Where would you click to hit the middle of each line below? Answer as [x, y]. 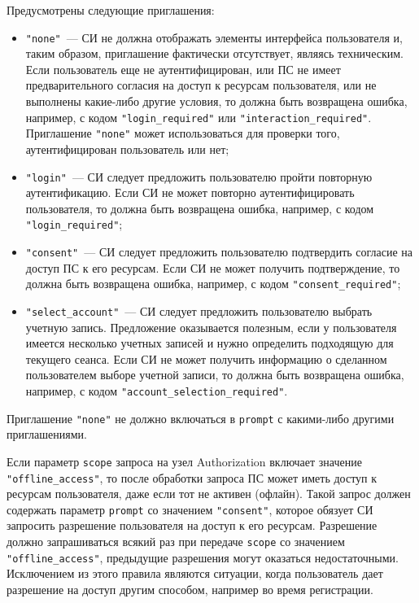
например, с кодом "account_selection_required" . [157, 390]
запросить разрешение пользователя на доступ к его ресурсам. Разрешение [192, 525]
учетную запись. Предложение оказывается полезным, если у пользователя [211, 327]
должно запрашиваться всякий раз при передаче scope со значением [176, 542]
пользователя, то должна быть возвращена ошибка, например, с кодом [200, 208]
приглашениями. [47, 434]
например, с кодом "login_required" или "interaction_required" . [199, 117]
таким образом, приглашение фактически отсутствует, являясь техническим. [214, 53]
